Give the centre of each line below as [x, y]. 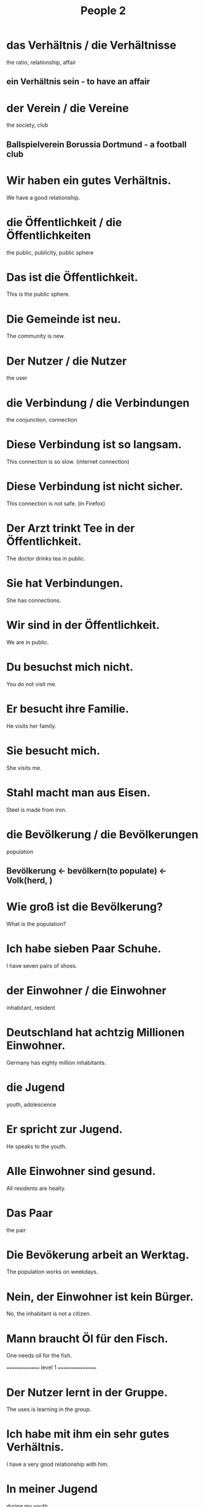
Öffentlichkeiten [49, 235]
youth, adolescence [31, 1104]
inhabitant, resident [31, 1007]
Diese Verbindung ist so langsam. [94, 445]
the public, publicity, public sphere [50, 252]
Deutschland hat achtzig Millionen [96, 1033]
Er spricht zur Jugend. [65, 1129]
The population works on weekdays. [52, 1272]
